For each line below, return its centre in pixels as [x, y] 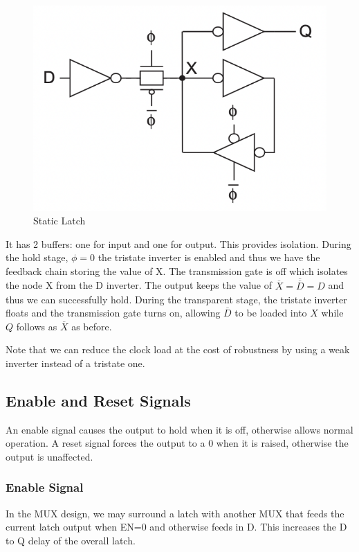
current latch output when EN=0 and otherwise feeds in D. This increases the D [176, 527]
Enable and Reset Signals [98, 400]
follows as [37, 326]
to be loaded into [271, 313]
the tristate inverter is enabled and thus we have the [209, 257]
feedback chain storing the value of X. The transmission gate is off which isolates [177, 270]
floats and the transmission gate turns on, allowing [113, 313]
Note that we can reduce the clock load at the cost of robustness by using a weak [178, 349]
